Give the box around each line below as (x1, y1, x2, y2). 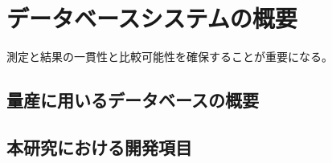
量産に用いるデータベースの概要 (6, 88, 259, 112)
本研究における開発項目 (6, 134, 192, 159)
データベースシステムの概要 (6, 2, 297, 35)
